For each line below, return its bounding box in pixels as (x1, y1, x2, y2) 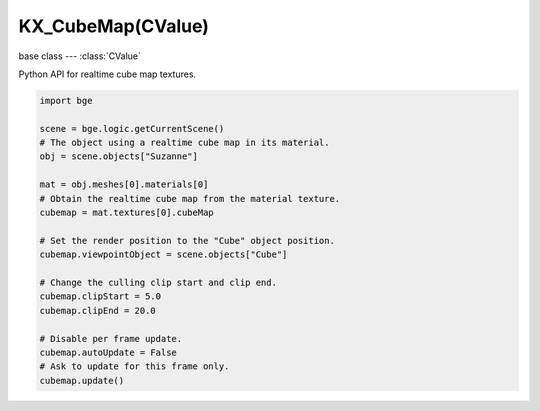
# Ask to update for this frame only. (39, 361, 230, 372)
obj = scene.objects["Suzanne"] (39, 151, 199, 162)
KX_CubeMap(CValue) (18, 15, 210, 37)
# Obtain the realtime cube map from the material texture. (39, 193, 341, 204)
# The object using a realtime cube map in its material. (39, 137, 330, 149)
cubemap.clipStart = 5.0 (39, 291, 162, 302)
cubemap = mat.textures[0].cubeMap (39, 207, 214, 219)
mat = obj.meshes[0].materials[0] (39, 179, 209, 190)
